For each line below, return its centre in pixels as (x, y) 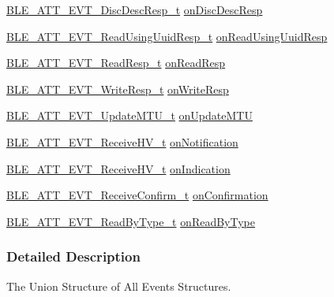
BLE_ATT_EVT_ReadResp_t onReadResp (116, 63)
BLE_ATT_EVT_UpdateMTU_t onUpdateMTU (129, 115)
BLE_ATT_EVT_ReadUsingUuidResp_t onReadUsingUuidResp (167, 36)
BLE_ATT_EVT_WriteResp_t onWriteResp (118, 89)
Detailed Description (73, 256)
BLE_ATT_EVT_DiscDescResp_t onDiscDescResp (135, 9)
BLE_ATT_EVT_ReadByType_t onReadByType (131, 221)
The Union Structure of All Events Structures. (119, 286)
